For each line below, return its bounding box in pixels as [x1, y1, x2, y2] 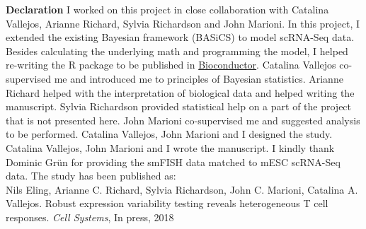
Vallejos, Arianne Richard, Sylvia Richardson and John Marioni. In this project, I [6, 16, 360, 30]
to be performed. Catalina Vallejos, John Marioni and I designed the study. [6, 127, 333, 141]
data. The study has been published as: [6, 168, 176, 183]
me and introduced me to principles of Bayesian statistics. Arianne [54, 71, 343, 86]
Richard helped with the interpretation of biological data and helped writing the [6, 85, 355, 100]
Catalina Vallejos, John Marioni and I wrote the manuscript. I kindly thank [6, 140, 335, 155]
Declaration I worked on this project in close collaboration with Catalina [6, 2, 329, 16]
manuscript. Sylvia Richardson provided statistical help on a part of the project [6, 99, 352, 114]
